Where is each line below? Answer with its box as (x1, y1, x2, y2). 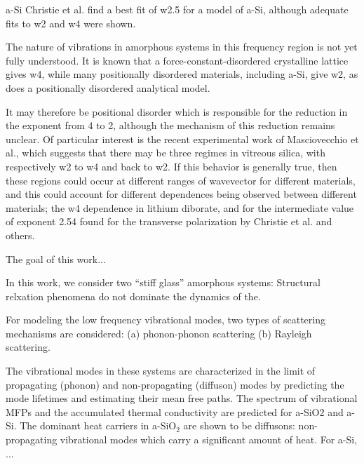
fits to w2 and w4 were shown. (6, 15, 136, 30)
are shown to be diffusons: (183, 418, 295, 433)
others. (6, 227, 35, 242)
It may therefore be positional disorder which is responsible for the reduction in (6, 104, 348, 119)
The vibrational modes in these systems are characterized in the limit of (6, 363, 316, 378)
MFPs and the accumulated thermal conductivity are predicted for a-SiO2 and (6, 404, 344, 419)
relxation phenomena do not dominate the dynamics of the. (6, 288, 261, 303)
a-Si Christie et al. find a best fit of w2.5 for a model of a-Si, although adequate (6, 2, 349, 16)
